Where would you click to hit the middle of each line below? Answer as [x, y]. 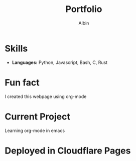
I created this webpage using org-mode [46, 96]
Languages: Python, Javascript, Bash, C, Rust [60, 62]
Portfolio [84, 9]
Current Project [38, 116]
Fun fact [22, 82]
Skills [16, 48]
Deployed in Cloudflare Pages [68, 150]
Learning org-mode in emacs [35, 130]
